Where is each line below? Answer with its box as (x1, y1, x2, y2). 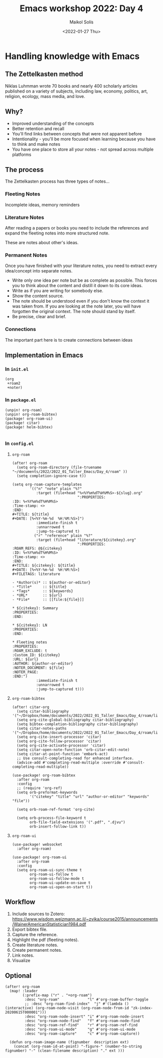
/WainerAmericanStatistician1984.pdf (12, 921, 86, 927)
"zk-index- (130, 1006, 153, 1011)
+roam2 (7, 381, 21, 386)
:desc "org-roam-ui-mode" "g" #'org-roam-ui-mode (24, 1027, 136, 1032)
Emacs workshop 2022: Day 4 (19, 3, 144, 14)
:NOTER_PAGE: (12, 670, 39, 674)
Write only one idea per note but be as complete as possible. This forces (12, 277, 158, 283)
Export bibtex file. (12, 926, 48, 932)
